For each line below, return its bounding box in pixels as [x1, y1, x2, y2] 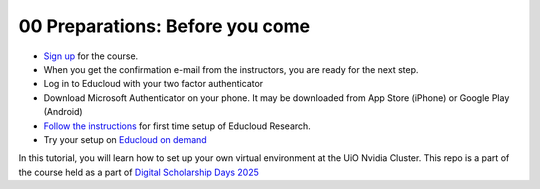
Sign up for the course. [43, 50, 139, 62]
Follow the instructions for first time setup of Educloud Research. [43, 120, 312, 132]
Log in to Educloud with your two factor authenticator [43, 78, 264, 90]
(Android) [43, 106, 84, 118]
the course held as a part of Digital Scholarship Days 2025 [18, 166, 260, 178]
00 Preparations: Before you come [18, 15, 310, 37]
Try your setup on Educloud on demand [43, 133, 207, 145]
